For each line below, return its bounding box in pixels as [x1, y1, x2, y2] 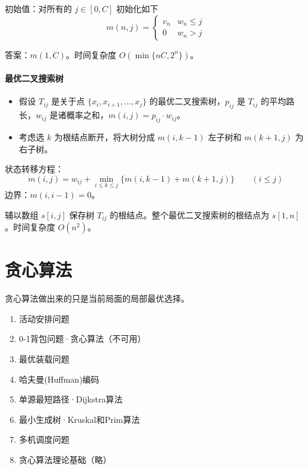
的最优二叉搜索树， [149, 95, 225, 107]
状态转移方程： [5, 163, 64, 175]
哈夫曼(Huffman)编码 [19, 372, 99, 385]
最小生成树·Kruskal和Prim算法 [19, 413, 140, 425]
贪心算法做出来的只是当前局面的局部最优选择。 [5, 292, 189, 305]
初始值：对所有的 [5, 2, 72, 14]
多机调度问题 [19, 433, 70, 446]
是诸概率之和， [49, 109, 108, 121]
